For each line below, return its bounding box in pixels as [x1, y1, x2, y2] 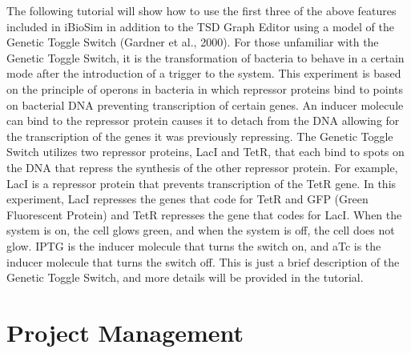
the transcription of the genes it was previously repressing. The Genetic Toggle [6, 127, 393, 144]
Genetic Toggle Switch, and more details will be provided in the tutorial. [6, 269, 364, 286]
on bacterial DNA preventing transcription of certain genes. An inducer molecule [6, 96, 404, 113]
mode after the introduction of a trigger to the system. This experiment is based [6, 65, 401, 82]
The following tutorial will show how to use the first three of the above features [6, 2, 397, 18]
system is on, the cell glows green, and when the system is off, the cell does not [6, 222, 395, 239]
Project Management [6, 315, 244, 348]
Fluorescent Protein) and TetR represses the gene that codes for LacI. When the [6, 206, 402, 223]
